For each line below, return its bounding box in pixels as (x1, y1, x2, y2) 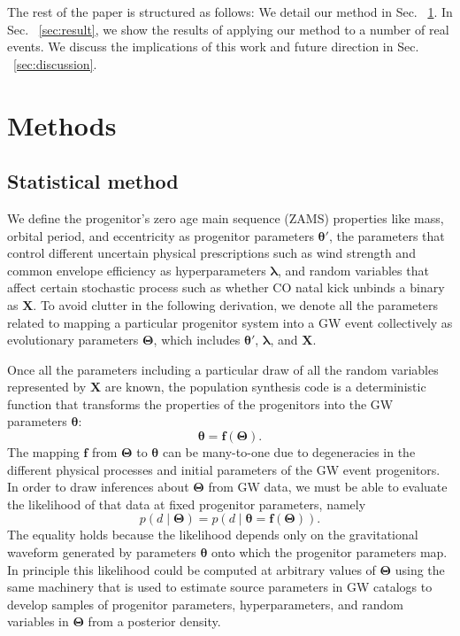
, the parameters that (328, 226, 445, 244)
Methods (7, 106, 117, 143)
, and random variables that (278, 260, 429, 279)
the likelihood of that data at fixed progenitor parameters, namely (7, 494, 366, 513)
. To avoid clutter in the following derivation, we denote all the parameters (33, 295, 438, 314)
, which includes (153, 330, 241, 349)
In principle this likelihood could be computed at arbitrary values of (7, 560, 376, 578)
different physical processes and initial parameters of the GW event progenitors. (7, 460, 441, 478)
